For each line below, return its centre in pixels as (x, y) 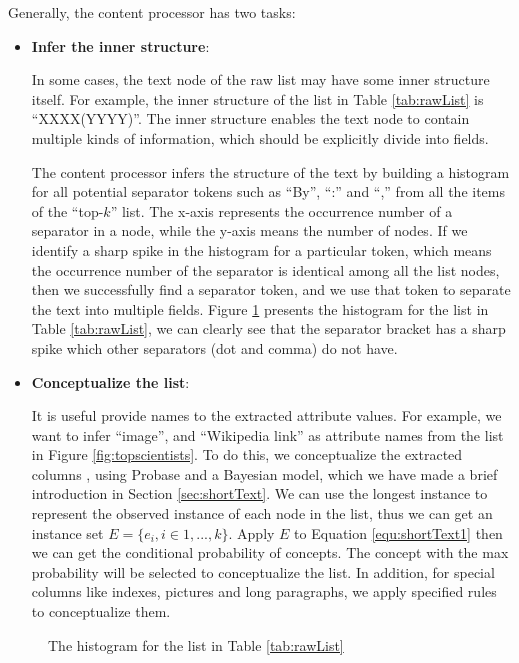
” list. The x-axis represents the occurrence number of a (281, 210)
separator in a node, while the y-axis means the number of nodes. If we (249, 230)
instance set (67, 532)
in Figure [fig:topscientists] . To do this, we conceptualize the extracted (247, 454)
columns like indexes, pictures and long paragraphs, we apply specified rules (264, 591)
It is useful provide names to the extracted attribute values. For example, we (266, 415)
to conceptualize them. (101, 611)
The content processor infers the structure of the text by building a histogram (270, 171)
